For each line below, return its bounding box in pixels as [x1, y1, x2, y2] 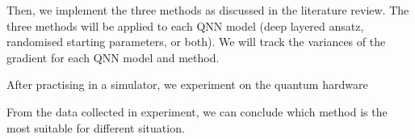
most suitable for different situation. [6, 119, 185, 136]
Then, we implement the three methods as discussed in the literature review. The [6, 2, 409, 18]
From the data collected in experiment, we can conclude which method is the [6, 103, 388, 120]
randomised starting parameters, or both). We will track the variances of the [6, 33, 386, 50]
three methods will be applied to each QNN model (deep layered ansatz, [6, 17, 364, 34]
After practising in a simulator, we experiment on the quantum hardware [6, 76, 368, 93]
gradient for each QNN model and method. [6, 48, 220, 65]
